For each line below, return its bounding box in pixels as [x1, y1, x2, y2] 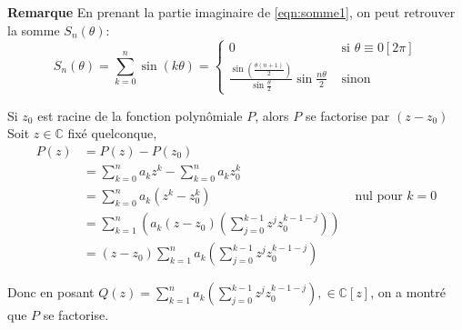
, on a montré [370, 283, 446, 302]
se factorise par [305, 105, 390, 125]
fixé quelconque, [67, 124, 157, 143]
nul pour [355, 190, 403, 204]
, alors [255, 105, 289, 125]
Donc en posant [7, 283, 95, 302]
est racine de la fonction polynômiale [37, 105, 243, 125]
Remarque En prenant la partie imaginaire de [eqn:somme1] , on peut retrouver [7, 3, 456, 21]
